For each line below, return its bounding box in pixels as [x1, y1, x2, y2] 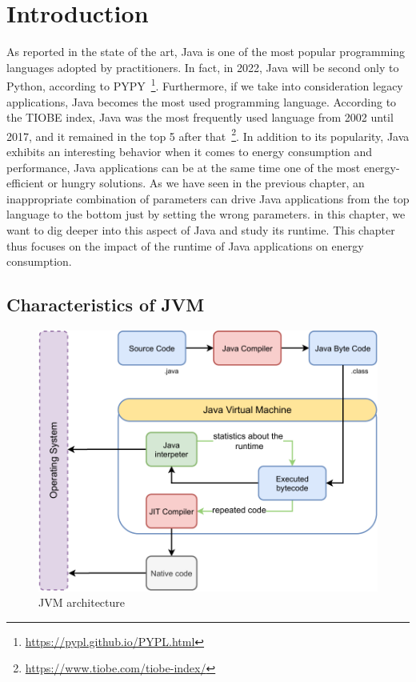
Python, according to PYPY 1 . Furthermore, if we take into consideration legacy [6, 75, 403, 94]
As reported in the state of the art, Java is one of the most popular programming [6, 43, 406, 60]
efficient [6, 175, 45, 191]
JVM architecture [38, 594, 125, 611]
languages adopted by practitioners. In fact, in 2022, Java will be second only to [6, 58, 399, 75]
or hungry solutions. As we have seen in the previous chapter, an [47, 175, 365, 191]
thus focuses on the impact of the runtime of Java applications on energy [6, 237, 364, 254]
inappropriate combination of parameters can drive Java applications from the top [6, 190, 410, 207]
